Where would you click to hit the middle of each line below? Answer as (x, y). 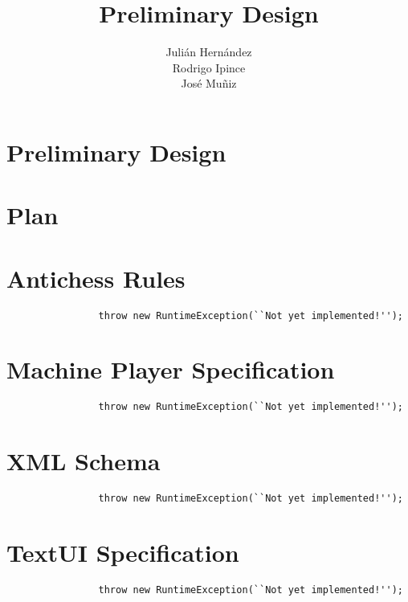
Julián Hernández (209, 52)
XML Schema (84, 461)
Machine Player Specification (171, 369)
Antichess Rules (96, 278)
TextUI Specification (123, 552)
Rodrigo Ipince (209, 67)
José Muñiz (209, 83)
